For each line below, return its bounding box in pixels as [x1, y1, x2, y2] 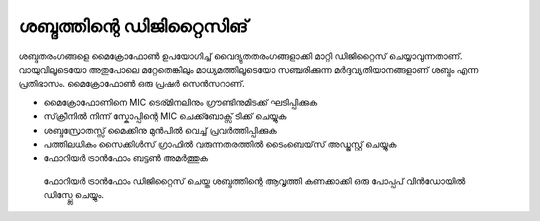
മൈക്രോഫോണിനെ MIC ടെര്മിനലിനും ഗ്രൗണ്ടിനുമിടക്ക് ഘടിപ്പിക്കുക [43, 96, 318, 108]
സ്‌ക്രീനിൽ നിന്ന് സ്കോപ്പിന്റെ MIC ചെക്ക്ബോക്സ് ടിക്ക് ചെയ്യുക [43, 110, 287, 122]
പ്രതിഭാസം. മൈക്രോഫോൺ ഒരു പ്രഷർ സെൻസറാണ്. [18, 78, 245, 90]
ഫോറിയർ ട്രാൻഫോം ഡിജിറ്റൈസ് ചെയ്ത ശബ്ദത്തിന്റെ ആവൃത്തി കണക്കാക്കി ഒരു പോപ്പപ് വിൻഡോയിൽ [43, 175, 466, 187]
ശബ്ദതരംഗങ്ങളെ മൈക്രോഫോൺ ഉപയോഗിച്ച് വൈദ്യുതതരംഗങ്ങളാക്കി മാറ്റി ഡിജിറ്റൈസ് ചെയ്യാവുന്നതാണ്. [18, 50, 464, 62]
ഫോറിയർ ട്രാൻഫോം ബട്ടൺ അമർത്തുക [43, 152, 209, 164]
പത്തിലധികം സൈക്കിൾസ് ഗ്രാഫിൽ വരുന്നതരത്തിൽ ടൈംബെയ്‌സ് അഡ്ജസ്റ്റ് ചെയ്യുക [43, 138, 397, 150]
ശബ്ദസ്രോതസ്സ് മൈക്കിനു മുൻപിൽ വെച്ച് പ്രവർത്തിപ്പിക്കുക [43, 124, 277, 136]
